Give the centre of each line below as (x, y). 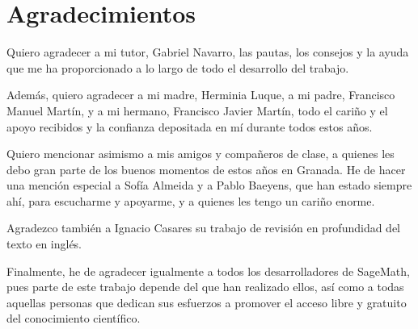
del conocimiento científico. (74, 318)
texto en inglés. (44, 244)
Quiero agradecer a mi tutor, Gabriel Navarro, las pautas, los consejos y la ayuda (208, 52)
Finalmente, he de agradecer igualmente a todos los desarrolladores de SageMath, (208, 271)
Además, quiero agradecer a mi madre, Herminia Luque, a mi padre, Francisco (201, 95)
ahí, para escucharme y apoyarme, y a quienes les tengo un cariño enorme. (191, 200)
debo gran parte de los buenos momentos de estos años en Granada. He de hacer (206, 169)
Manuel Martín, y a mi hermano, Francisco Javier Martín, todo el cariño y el (197, 110)
